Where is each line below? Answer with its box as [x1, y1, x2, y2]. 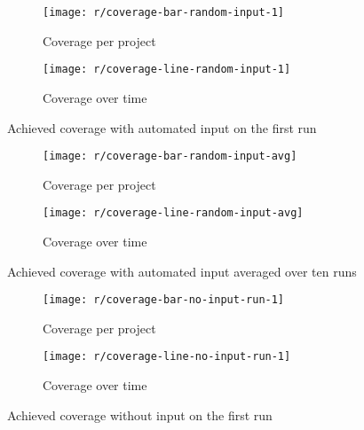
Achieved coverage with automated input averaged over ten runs [7, 262, 357, 280]
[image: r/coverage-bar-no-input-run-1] [43, 293, 285, 307]
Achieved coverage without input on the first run [7, 405, 273, 424]
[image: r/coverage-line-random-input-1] [43, 63, 291, 76]
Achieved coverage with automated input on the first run [7, 118, 317, 137]
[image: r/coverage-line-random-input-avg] [43, 207, 304, 220]
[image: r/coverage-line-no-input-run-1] [43, 350, 291, 364]
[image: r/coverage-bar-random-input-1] [43, 6, 285, 19]
